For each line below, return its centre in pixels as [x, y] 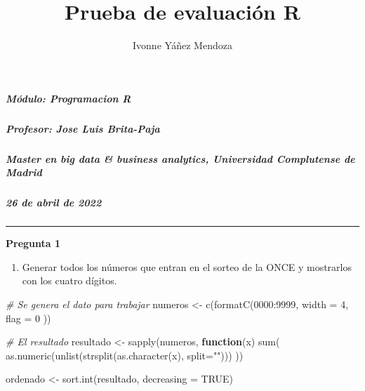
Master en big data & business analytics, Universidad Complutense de [180, 158]
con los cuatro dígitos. [69, 280]
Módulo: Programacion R [68, 98]
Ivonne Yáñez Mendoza [182, 45]
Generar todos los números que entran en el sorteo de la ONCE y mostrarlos [187, 266]
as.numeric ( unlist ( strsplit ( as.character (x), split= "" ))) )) [125, 355]
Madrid [24, 172]
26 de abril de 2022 [54, 203]
